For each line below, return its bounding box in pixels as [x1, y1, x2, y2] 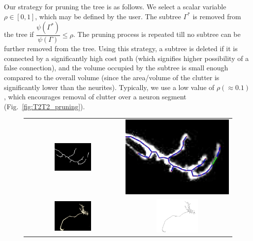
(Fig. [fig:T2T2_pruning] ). [4, 101, 85, 111]
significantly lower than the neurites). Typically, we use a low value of [4, 82, 215, 92]
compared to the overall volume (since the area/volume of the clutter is [4, 72, 220, 82]
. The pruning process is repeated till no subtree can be [73, 29, 241, 39]
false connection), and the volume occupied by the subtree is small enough [4, 62, 228, 73]
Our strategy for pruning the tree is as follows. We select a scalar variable [4, 1, 226, 11]
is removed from [192, 11, 241, 21]
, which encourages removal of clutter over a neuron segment [4, 91, 187, 102]
